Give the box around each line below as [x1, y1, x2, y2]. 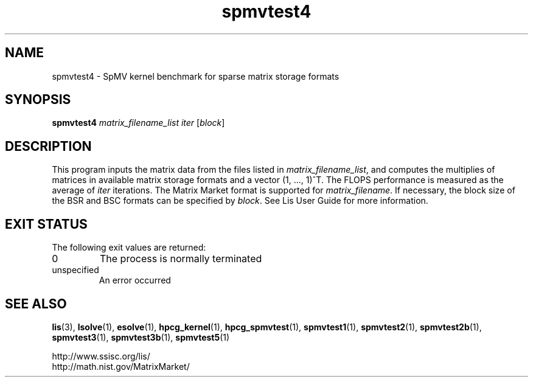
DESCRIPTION [5, 138, 92, 154]
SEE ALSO [5, 296, 67, 311]
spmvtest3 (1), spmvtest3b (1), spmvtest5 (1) [52, 332, 230, 342]
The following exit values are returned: [52, 242, 206, 253]
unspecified [52, 265, 99, 276]
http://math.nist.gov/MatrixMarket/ [52, 361, 190, 372]
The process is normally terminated [99, 252, 262, 265]
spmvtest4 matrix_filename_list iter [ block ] [52, 117, 225, 128]
